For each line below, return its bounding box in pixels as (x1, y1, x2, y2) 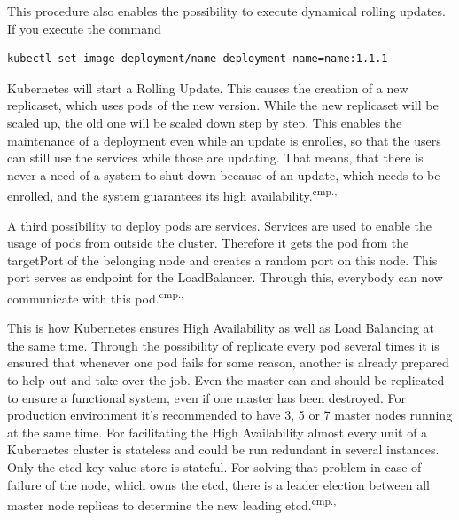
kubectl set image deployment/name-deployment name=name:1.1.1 (7, 52, 388, 66)
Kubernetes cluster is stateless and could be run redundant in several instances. (7, 440, 440, 459)
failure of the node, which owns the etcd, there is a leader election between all (7, 475, 431, 493)
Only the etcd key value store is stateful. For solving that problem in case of (7, 457, 422, 476)
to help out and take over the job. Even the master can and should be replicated (7, 371, 445, 389)
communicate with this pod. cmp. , (7, 286, 184, 307)
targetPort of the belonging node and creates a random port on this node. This (7, 250, 438, 269)
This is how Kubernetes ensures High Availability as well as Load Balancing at (7, 319, 435, 337)
